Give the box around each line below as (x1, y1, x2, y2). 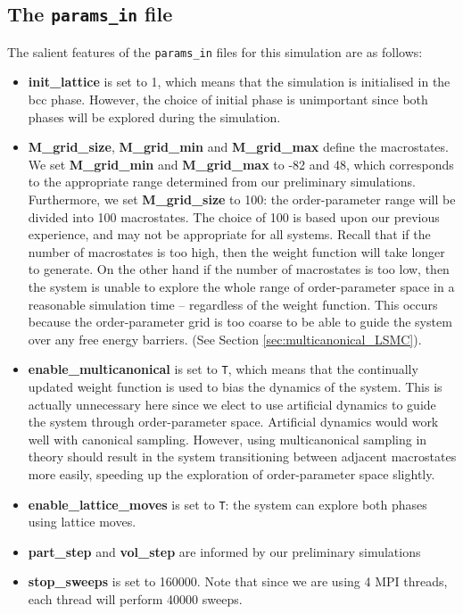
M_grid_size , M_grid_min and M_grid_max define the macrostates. (28, 137, 449, 156)
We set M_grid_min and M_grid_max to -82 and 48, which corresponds (28, 154, 454, 173)
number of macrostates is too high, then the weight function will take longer (28, 242, 445, 261)
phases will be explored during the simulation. (28, 107, 281, 126)
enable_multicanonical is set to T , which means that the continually (28, 360, 418, 378)
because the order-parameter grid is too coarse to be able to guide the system (28, 312, 452, 331)
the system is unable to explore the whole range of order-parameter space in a (28, 277, 455, 295)
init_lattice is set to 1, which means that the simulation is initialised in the (28, 72, 451, 91)
